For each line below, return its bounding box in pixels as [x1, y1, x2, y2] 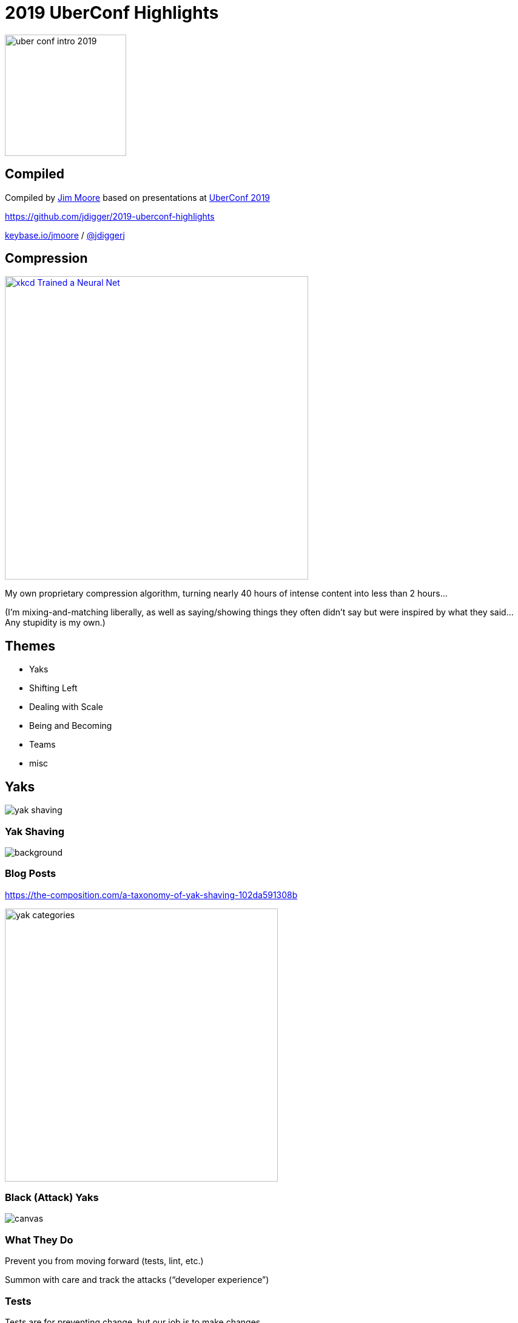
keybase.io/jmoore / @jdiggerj [5, 229, 125, 240]
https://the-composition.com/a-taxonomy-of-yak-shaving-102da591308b [5, 889, 298, 900]
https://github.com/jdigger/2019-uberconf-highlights [5, 211, 215, 222]
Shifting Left [29, 683, 78, 694]
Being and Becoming [29, 720, 112, 731]
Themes [5, 638, 56, 654]
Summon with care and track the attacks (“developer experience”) [5, 1274, 269, 1285]
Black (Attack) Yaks [5, 1191, 99, 1203]
